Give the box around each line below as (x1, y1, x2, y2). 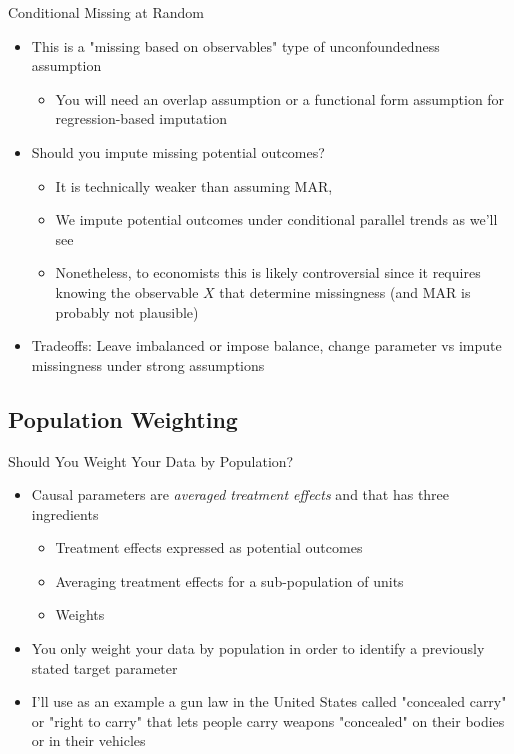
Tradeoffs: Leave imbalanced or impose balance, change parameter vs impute (31, 335, 502, 356)
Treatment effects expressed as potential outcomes (55, 537, 363, 558)
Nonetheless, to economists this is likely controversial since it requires (55, 262, 481, 283)
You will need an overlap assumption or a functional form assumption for (55, 88, 505, 109)
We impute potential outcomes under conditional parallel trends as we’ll (55, 209, 498, 230)
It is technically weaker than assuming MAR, (55, 175, 333, 196)
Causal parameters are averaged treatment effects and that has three (31, 484, 450, 505)
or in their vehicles (31, 730, 146, 751)
